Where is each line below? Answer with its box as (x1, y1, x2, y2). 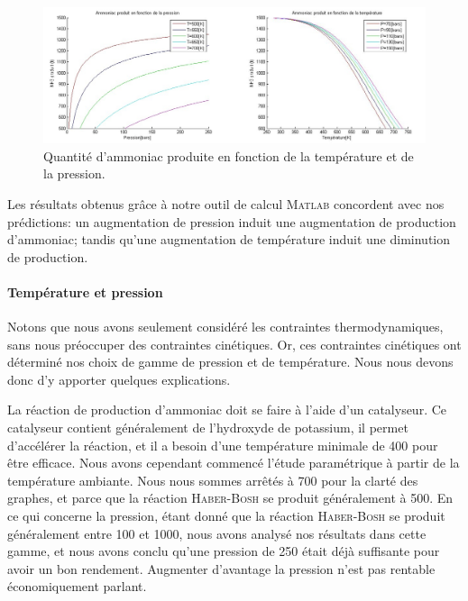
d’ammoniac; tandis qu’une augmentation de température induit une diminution (7, 230, 451, 249)
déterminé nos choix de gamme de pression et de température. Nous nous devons (7, 352, 454, 371)
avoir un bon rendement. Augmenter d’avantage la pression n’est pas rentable (7, 559, 436, 578)
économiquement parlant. (7, 577, 147, 596)
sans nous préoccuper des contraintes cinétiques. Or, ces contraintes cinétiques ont (7, 334, 462, 353)
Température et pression (7, 282, 163, 301)
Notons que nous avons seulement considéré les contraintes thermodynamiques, (7, 317, 444, 336)
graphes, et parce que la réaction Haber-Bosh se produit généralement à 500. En (7, 488, 454, 507)
